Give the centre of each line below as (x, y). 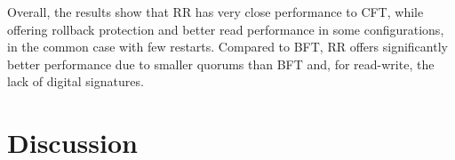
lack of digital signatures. (76, 81)
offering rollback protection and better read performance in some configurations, (226, 29)
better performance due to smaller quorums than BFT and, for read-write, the (221, 64)
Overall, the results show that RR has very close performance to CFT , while (216, 12)
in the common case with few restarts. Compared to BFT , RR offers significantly (227, 47)
